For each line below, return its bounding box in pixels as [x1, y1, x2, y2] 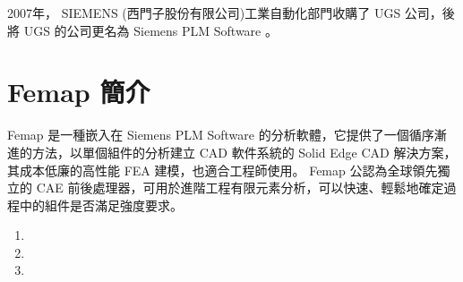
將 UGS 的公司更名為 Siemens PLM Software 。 [7, 21, 278, 39]
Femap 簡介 [7, 73, 150, 110]
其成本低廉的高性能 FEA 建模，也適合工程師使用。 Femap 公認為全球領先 [7, 160, 438, 179]
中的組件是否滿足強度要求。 [19, 195, 183, 214]
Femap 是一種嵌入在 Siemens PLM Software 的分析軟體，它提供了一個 [7, 125, 409, 144]
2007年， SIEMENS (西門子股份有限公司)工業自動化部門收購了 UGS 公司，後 [7, 4, 455, 21]
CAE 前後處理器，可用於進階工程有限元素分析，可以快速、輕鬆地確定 [36, 178, 444, 197]
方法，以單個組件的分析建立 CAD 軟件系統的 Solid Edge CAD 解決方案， [31, 142, 457, 161]
